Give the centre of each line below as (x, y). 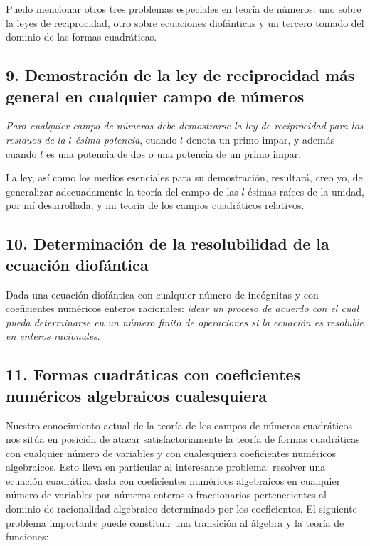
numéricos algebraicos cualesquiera (136, 395)
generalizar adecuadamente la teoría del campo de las (122, 191)
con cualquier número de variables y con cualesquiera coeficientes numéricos (171, 453)
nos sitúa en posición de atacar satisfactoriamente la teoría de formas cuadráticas (183, 439)
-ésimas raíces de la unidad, (304, 191)
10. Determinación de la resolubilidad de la (168, 243)
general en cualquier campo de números (155, 96)
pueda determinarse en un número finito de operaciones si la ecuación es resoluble (185, 322)
